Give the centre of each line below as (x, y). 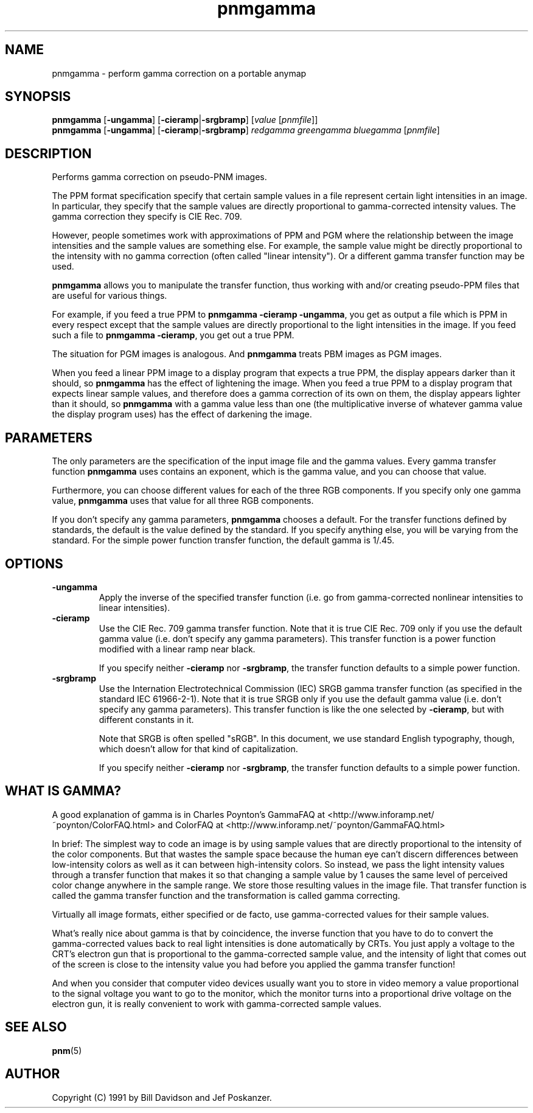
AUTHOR (33, 1074)
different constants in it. (146, 719)
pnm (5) (67, 1050)
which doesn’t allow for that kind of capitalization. (198, 748)
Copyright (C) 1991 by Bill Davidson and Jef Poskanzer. (162, 1097)
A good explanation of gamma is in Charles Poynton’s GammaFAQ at (189, 814)
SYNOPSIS (38, 97)
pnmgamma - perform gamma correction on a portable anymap (179, 73)
